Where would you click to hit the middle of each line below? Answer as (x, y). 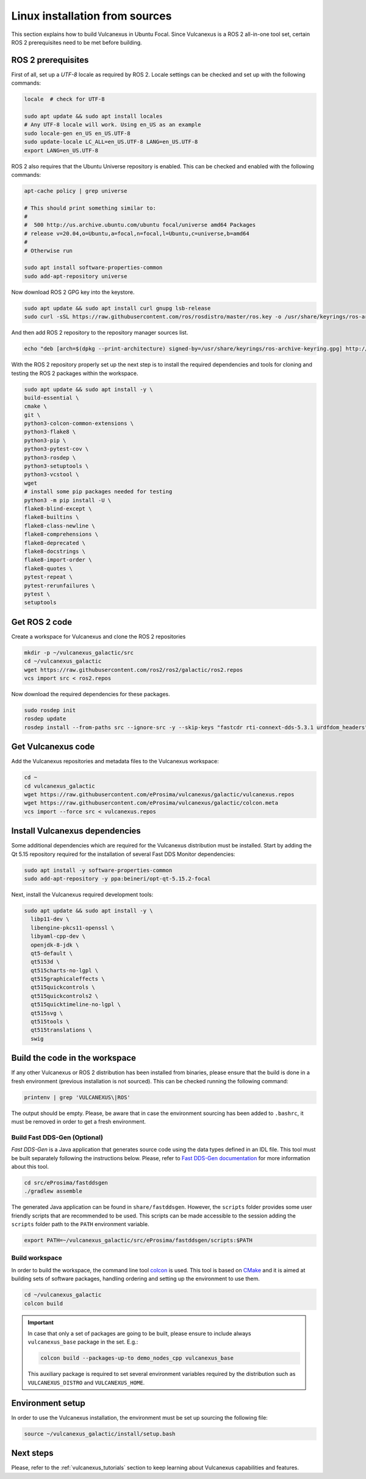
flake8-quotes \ (48, 568)
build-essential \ (52, 397)
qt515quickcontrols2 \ (65, 996)
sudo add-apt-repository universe (76, 276)
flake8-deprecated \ (55, 543)
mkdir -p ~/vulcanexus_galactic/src (79, 653)
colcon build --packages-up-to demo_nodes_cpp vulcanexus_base (137, 1358)
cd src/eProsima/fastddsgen (66, 1182)
